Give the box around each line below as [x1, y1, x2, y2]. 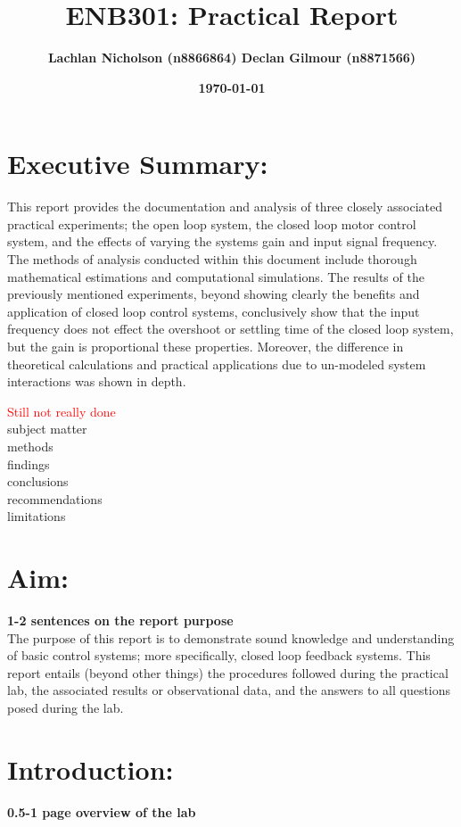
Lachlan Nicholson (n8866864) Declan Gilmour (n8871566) [47, 48, 416, 67]
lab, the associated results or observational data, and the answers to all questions [7, 681, 451, 699]
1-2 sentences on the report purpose [7, 611, 234, 630]
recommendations [7, 489, 103, 508]
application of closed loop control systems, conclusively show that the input [7, 302, 420, 320]
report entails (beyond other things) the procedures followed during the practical [7, 663, 449, 682]
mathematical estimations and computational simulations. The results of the [7, 267, 424, 285]
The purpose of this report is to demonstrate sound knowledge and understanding [7, 628, 455, 647]
